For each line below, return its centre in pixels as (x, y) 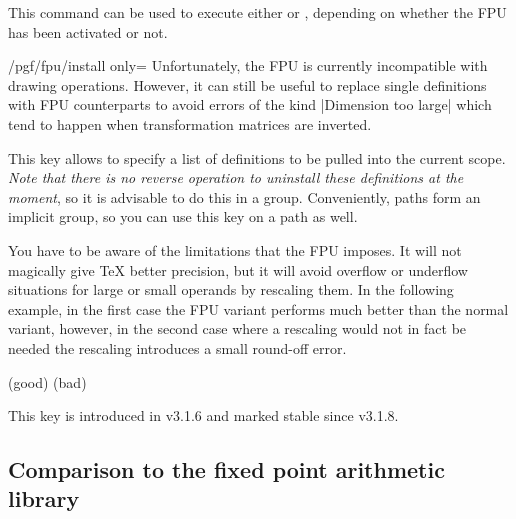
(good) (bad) (47, 381)
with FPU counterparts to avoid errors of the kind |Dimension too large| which (250, 104)
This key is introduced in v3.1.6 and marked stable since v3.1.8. (203, 415)
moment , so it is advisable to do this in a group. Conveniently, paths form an (244, 196)
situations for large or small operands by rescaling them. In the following (231, 289)
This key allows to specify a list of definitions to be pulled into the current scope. (257, 157)
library (44, 498)
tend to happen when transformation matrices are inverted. (190, 123)
